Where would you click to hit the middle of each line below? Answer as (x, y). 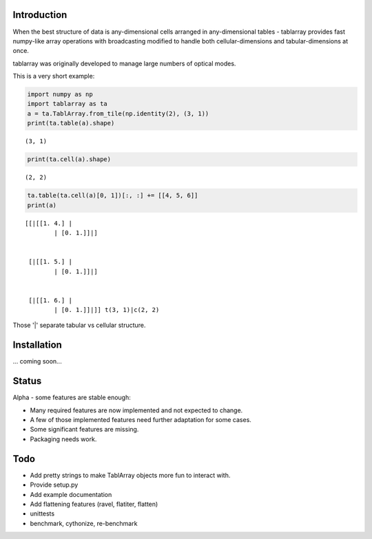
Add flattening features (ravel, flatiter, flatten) (94, 504)
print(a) (42, 205)
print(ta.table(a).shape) (71, 123)
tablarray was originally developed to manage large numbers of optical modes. (124, 63)
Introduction (40, 15)
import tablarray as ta (68, 104)
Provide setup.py (54, 485)
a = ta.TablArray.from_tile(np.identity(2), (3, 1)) (118, 113)
